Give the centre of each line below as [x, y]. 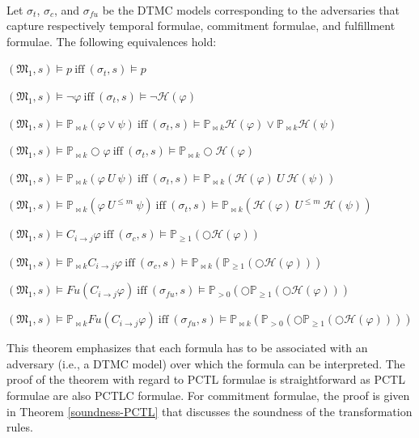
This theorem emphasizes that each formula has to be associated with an [187, 348]
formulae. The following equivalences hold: [112, 41]
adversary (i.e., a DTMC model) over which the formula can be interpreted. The [206, 363]
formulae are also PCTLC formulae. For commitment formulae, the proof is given [208, 395]
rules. [20, 427]
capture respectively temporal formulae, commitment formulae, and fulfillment [201, 26]
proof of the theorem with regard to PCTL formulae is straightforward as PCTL [206, 379]
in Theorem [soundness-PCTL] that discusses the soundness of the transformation [209, 411]
